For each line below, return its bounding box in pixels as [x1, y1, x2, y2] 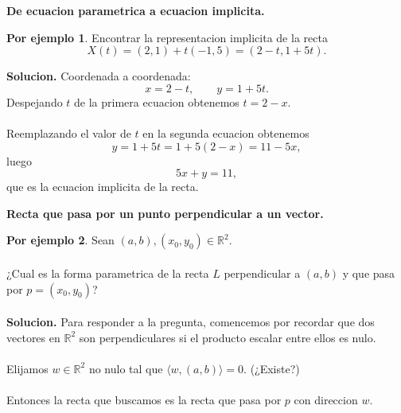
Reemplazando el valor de [6, 124, 131, 141]
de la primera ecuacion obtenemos [74, 93, 239, 110]
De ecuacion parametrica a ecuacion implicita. [6, 2, 265, 18]
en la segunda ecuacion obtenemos [142, 124, 310, 141]
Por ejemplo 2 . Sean [6, 232, 115, 248]
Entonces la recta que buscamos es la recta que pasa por [6, 392, 282, 408]
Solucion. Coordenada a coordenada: [6, 68, 191, 84]
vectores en [6, 329, 60, 345]
